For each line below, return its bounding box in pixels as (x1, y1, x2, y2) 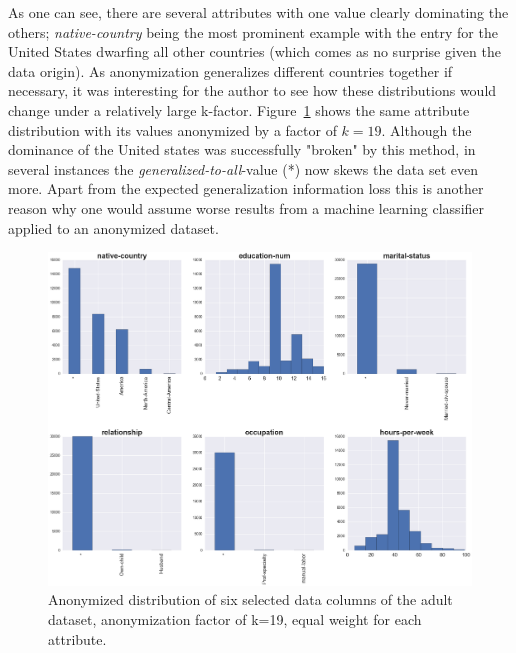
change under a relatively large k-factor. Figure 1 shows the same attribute (8, 99, 470, 120)
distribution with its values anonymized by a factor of (8, 119, 337, 140)
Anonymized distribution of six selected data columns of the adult (48, 589, 453, 610)
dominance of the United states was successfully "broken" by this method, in (8, 139, 476, 160)
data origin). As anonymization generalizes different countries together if (8, 60, 453, 81)
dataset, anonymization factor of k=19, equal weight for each (48, 608, 422, 629)
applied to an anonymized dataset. (8, 217, 219, 238)
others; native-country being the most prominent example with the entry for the (8, 21, 498, 42)
